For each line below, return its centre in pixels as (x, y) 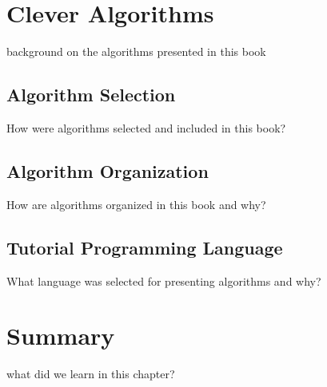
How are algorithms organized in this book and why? (136, 204)
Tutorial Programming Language (145, 247)
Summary (61, 336)
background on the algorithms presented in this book (136, 51)
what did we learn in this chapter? (91, 374)
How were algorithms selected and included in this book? (146, 127)
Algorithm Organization (108, 170)
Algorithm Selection (91, 95)
